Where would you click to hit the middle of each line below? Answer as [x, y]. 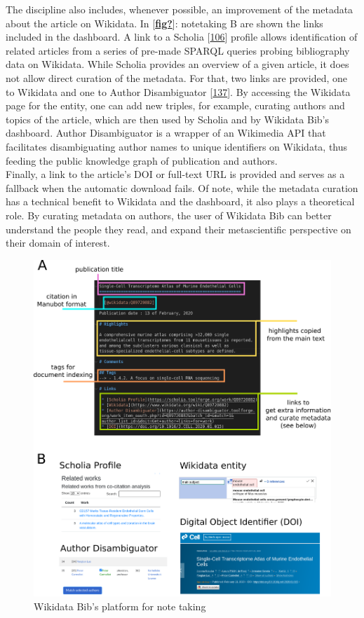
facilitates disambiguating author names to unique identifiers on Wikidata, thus [177, 146]
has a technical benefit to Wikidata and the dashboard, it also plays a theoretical [180, 201]
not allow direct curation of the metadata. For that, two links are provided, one [176, 77]
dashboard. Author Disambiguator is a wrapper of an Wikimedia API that [166, 133]
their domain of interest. [58, 243]
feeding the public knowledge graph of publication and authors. [142, 160]
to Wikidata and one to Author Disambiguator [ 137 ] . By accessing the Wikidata [178, 91]
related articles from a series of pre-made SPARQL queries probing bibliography [178, 50]
